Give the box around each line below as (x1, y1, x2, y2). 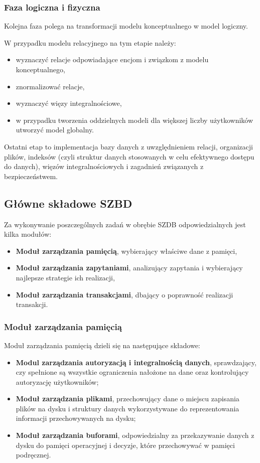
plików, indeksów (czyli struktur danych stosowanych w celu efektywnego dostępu (4, 151, 254, 162)
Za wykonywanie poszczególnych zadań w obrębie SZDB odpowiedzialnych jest (4, 219, 246, 229)
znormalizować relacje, (16, 81, 85, 91)
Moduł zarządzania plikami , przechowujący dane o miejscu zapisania (16, 393, 239, 404)
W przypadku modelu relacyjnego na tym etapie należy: (4, 37, 176, 48)
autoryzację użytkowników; (16, 376, 99, 387)
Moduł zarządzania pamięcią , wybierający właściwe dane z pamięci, (16, 245, 237, 256)
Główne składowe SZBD (4, 195, 133, 211)
